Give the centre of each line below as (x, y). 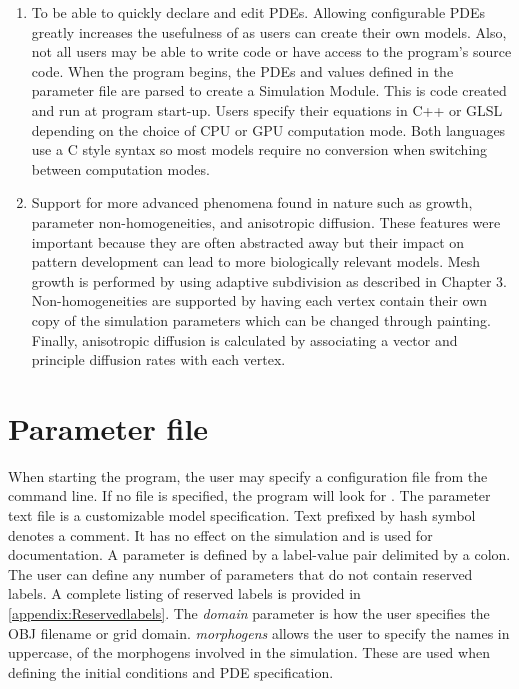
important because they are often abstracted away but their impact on (248, 241)
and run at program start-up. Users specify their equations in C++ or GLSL (267, 109)
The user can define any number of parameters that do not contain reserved (240, 573)
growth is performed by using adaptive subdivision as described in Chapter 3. (269, 280)
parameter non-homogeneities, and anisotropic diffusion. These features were (266, 221)
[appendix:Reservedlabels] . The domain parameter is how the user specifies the (249, 612)
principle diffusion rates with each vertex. (158, 359)
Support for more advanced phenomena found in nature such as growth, (252, 202)
